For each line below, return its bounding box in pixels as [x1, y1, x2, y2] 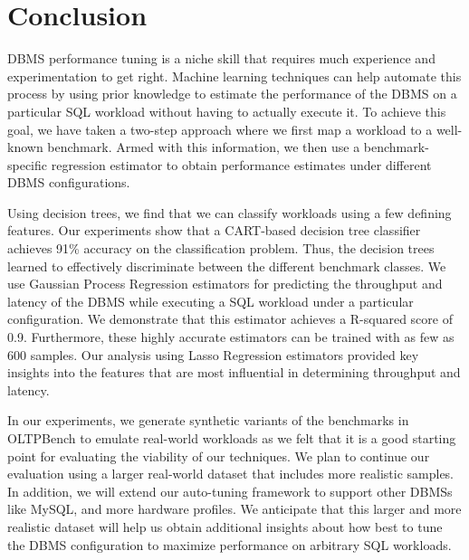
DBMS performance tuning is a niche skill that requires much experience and [7, 49, 435, 68]
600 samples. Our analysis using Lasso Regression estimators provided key [7, 345, 419, 364]
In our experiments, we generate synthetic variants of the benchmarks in [7, 411, 409, 430]
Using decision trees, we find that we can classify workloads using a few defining [7, 203, 452, 222]
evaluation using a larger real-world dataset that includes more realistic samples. [7, 464, 455, 483]
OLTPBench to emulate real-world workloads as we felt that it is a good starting [7, 429, 456, 447]
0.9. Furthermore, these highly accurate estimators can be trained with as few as [7, 327, 455, 346]
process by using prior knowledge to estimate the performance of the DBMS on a [7, 84, 457, 103]
